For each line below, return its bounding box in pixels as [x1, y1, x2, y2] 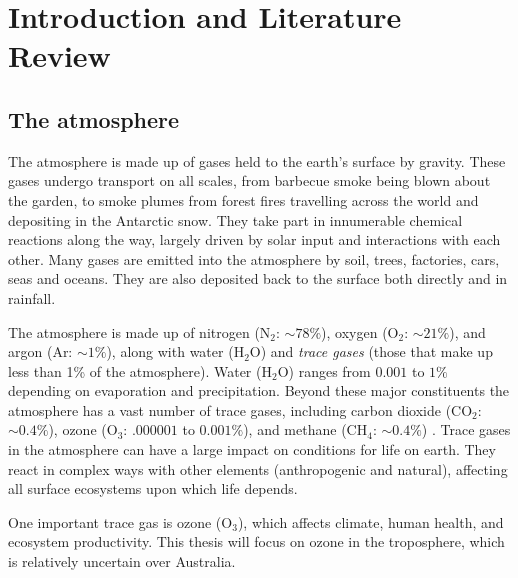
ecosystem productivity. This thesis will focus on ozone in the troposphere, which [8, 531, 505, 552]
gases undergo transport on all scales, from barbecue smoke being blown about [8, 170, 491, 191]
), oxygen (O [321, 321, 399, 342]
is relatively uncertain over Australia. [8, 551, 236, 572]
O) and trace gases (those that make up [249, 341, 493, 362]
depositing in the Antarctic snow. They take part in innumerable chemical [8, 209, 463, 230]
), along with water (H [106, 341, 245, 362]
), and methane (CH [243, 419, 368, 440]
